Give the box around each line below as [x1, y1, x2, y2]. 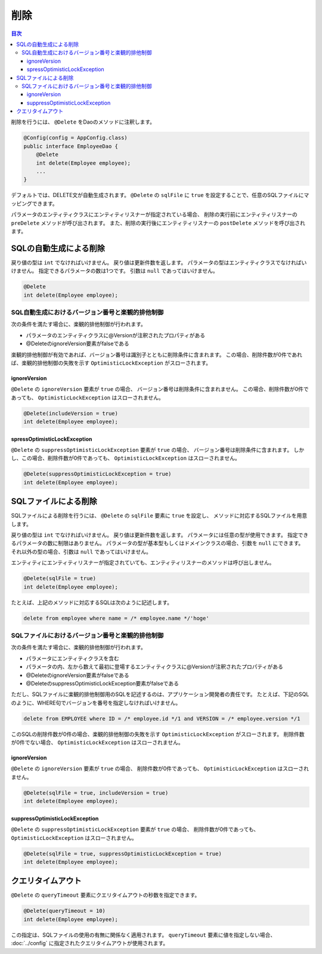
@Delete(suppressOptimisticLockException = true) [23, 470, 172, 478]
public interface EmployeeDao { [23, 143, 119, 149]
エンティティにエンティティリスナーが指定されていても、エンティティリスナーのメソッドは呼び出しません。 [11, 559, 275, 567]
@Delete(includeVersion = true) [23, 410, 119, 417]
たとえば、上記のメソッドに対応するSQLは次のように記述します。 [11, 599, 173, 606]
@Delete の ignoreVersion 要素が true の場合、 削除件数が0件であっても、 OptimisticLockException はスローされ [11, 765, 309, 773]
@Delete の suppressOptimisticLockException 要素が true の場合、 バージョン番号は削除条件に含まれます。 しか [11, 447, 304, 454]
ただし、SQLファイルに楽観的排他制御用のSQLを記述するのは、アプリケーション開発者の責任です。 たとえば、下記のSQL [11, 691, 309, 698]
